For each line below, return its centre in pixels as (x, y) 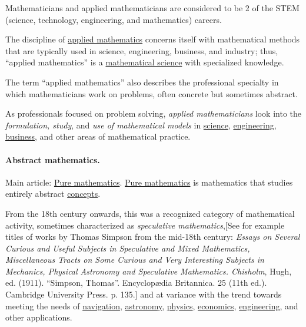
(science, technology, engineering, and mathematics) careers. (114, 19)
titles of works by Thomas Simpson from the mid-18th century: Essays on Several (153, 237)
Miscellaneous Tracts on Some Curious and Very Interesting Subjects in (135, 260)
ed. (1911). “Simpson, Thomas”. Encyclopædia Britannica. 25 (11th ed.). (136, 283)
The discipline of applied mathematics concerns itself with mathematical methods (153, 39)
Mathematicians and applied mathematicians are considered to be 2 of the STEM (152, 8)
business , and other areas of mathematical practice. (98, 136)
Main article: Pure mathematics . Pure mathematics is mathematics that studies (149, 182)
